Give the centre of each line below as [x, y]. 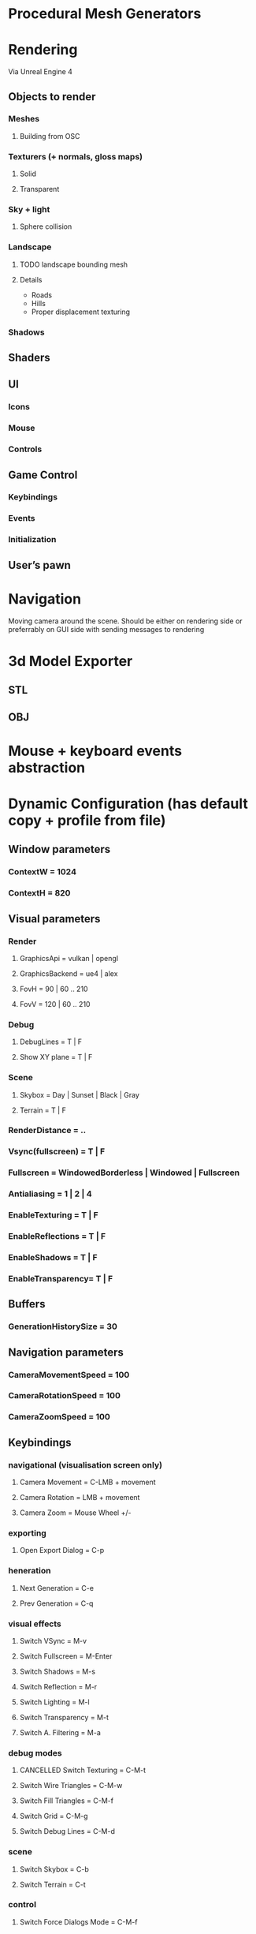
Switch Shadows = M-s [58, 1671]
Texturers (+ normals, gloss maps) [76, 156]
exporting [28, 1533]
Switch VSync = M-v [53, 1640]
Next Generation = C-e [57, 1588]
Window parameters [59, 849]
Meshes [24, 119]
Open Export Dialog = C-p [62, 1551]
